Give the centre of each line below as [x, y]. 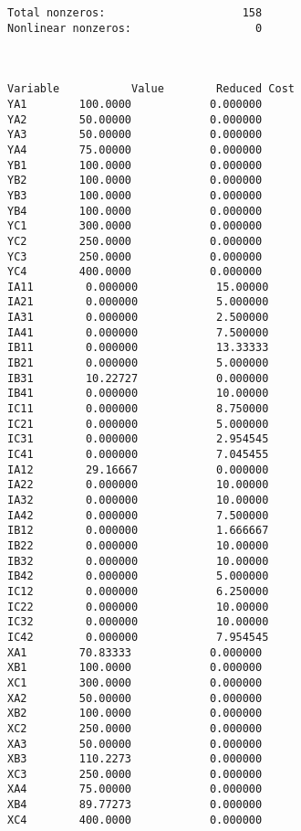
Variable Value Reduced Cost [151, 89]
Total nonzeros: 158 [135, 13]
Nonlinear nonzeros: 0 [135, 28]
